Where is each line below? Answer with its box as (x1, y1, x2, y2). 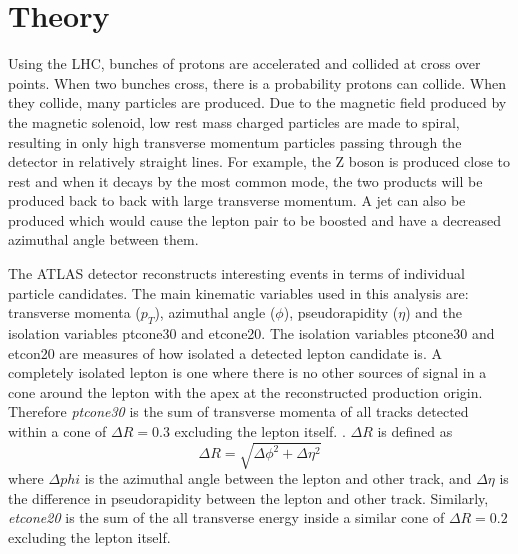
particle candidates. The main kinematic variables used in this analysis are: (8, 282, 469, 303)
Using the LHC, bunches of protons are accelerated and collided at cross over (8, 53, 481, 74)
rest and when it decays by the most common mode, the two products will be (8, 170, 483, 191)
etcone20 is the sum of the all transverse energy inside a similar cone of (8, 507, 445, 528)
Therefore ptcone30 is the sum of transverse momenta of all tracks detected (8, 401, 469, 422)
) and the (405, 302, 462, 323)
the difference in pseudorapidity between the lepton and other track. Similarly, (8, 487, 489, 508)
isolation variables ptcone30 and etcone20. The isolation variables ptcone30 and (8, 323, 495, 344)
